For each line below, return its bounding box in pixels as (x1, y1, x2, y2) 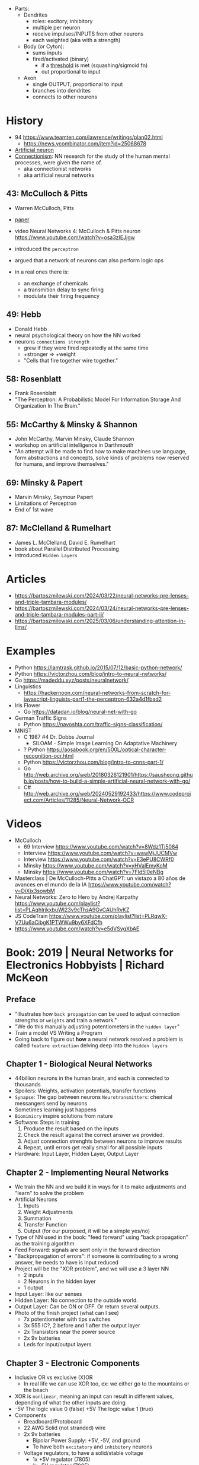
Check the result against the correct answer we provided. (23, 1132, 164, 1139)
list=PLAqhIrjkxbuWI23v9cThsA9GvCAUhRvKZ (14, 906, 130, 913)
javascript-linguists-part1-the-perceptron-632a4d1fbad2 (23, 695, 162, 703)
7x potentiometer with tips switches (23, 1315, 111, 1323)
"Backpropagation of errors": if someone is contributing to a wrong (14, 1253, 179, 1260)
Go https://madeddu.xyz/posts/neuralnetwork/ (14, 676, 129, 684)
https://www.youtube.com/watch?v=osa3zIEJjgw (14, 234, 135, 241)
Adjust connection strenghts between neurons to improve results (23, 1137, 182, 1145)
